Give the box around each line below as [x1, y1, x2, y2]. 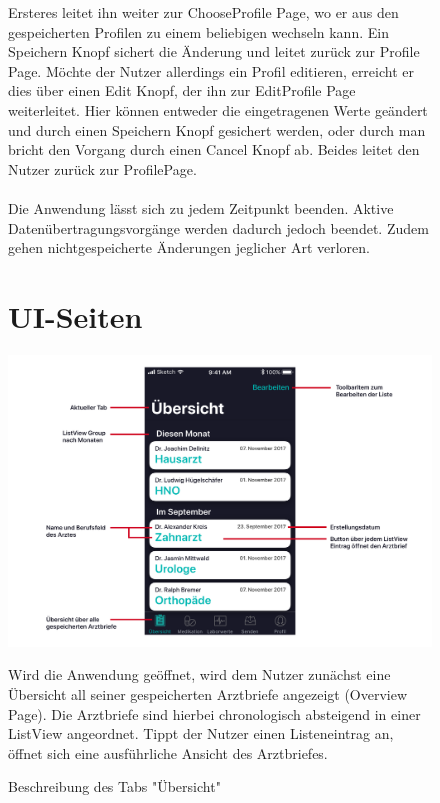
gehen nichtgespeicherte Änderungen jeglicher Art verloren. [8, 237, 370, 258]
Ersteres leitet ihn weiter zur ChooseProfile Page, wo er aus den [8, 2, 399, 22]
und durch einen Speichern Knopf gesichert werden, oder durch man [8, 119, 426, 140]
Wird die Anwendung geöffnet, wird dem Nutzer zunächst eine [8, 664, 391, 685]
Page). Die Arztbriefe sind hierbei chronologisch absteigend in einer [8, 703, 421, 724]
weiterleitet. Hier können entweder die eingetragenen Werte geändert [8, 99, 428, 120]
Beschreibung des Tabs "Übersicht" [8, 776, 221, 797]
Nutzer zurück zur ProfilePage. [8, 158, 197, 179]
